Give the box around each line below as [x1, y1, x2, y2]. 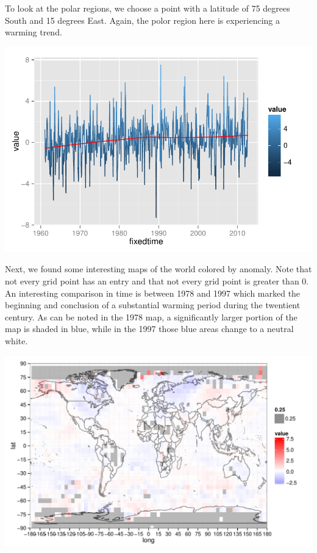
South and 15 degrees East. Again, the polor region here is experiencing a [5, 13, 280, 26]
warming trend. [5, 26, 62, 38]
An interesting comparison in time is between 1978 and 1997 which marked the [5, 286, 301, 299]
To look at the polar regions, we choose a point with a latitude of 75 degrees [5, 2, 290, 14]
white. [5, 334, 28, 347]
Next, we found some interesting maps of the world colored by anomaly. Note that [5, 262, 312, 275]
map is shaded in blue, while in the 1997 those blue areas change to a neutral [5, 322, 294, 335]
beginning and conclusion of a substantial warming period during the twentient [5, 298, 301, 311]
